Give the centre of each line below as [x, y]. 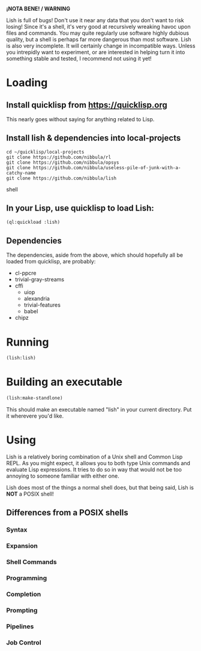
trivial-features [42, 305]
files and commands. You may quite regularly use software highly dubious [97, 33]
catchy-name [21, 173]
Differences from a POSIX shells [67, 513]
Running [28, 342]
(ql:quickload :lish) [33, 222]
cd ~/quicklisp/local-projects [45, 152]
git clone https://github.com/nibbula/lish [61, 178]
